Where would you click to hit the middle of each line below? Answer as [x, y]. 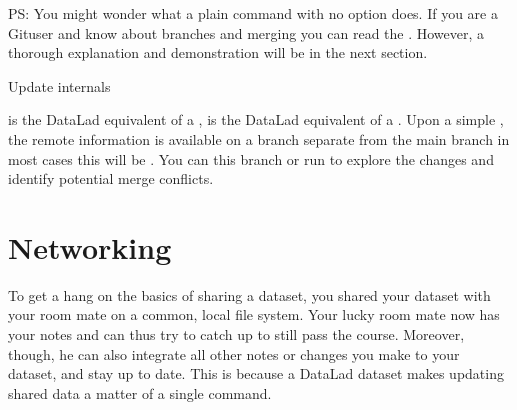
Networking [90, 246]
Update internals [59, 85]
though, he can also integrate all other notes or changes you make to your [234, 353]
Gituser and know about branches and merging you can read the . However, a [246, 32]
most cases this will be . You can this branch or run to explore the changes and [251, 158]
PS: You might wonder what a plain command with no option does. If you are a [253, 13]
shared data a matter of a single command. [140, 392]
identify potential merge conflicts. [111, 178]
